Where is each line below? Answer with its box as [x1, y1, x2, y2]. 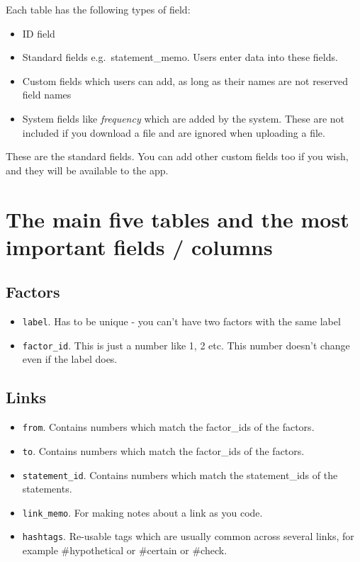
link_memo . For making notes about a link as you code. [22, 505, 263, 519]
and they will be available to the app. [6, 162, 169, 177]
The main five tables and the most [6, 204, 349, 233]
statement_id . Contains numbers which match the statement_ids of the [22, 467, 338, 482]
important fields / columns [6, 232, 273, 261]
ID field [22, 26, 55, 40]
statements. [22, 481, 72, 496]
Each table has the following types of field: [6, 2, 191, 16]
